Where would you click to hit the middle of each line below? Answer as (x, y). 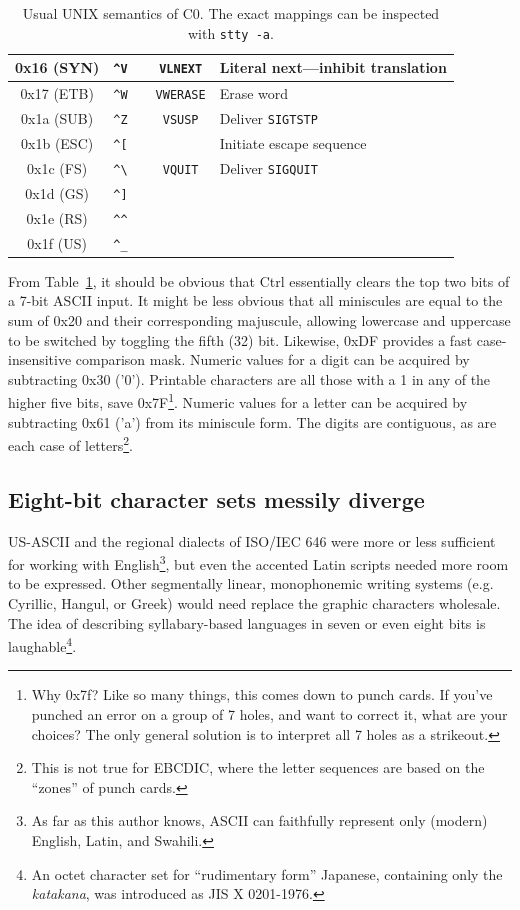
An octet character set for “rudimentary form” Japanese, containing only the (267, 873)
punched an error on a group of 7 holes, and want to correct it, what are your (269, 714)
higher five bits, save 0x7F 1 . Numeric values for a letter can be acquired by (238, 400)
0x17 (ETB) (57, 93)
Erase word (254, 93)
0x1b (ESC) (57, 143)
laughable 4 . (42, 644)
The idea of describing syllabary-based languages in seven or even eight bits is (247, 622)
